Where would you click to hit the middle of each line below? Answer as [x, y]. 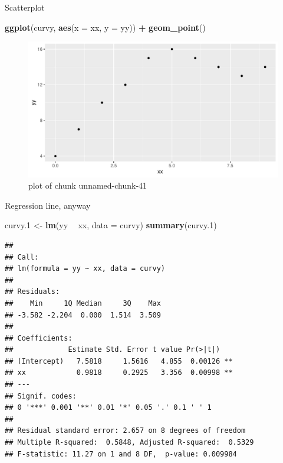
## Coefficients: [39, 338]
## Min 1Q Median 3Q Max [83, 303]
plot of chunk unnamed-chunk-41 [88, 185]
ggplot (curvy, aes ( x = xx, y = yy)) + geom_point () [105, 27]
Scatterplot [25, 7]
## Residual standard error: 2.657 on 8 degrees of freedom [125, 431]
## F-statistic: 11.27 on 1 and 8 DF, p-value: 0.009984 [121, 454]
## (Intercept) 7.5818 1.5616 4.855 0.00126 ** [119, 361]
